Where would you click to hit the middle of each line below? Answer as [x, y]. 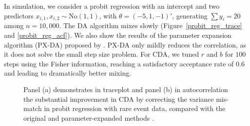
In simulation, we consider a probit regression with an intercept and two [112, 6]
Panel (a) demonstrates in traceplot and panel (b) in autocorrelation [126, 89]
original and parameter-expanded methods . [89, 118]
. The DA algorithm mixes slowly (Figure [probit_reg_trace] [151, 25]
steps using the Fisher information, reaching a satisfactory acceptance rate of [119, 63]
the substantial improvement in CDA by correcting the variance [119, 99]
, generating [190, 15]
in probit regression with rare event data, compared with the [135, 108]
